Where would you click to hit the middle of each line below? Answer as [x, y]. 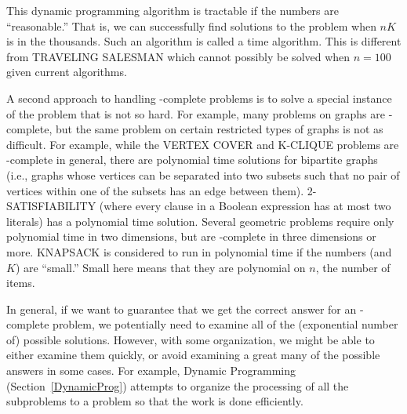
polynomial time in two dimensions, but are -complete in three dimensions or [191, 236]
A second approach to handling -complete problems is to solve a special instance [199, 98]
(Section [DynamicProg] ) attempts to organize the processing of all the [178, 385]
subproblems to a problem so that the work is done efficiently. [155, 401]
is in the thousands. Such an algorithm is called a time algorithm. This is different [204, 41]
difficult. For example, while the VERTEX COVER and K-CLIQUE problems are [203, 144]
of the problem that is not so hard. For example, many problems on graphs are [196, 113]
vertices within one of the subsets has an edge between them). [155, 190]
